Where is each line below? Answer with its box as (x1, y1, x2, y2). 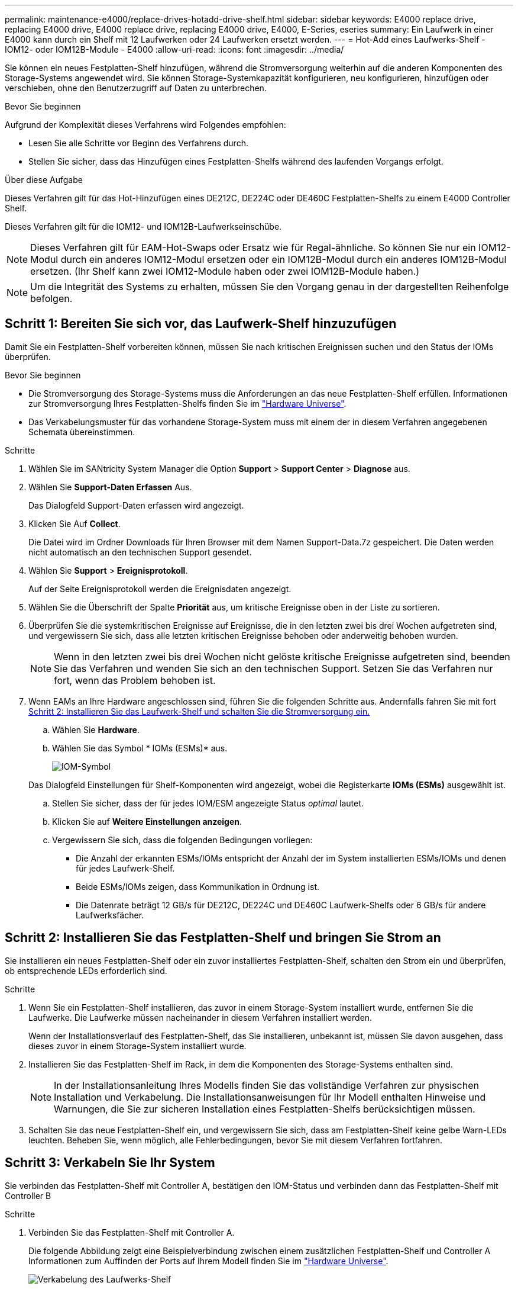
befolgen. (30, 292, 73, 304)
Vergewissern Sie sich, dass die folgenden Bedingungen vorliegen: (52, 834, 313, 845)
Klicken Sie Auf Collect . (28, 518, 121, 529)
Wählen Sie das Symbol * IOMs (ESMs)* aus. (52, 742, 228, 753)
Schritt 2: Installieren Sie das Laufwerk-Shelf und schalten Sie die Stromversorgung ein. (28, 706, 370, 716)
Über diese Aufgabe (5, 175, 83, 185)
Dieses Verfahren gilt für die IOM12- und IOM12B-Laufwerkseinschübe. (5, 221, 282, 232)
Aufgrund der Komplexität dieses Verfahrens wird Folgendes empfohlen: (5, 120, 286, 130)
